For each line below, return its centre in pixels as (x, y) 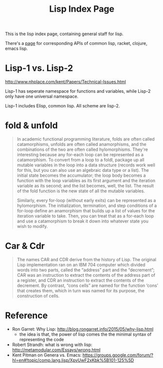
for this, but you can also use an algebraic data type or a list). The (83, 170)
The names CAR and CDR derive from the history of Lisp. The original (87, 259)
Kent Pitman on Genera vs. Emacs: (47, 355)
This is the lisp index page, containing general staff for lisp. (64, 34)
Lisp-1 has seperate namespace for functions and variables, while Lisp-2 (78, 91)
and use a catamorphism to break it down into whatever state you (82, 221)
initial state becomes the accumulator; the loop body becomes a (81, 175)
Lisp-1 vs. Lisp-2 (39, 68)
